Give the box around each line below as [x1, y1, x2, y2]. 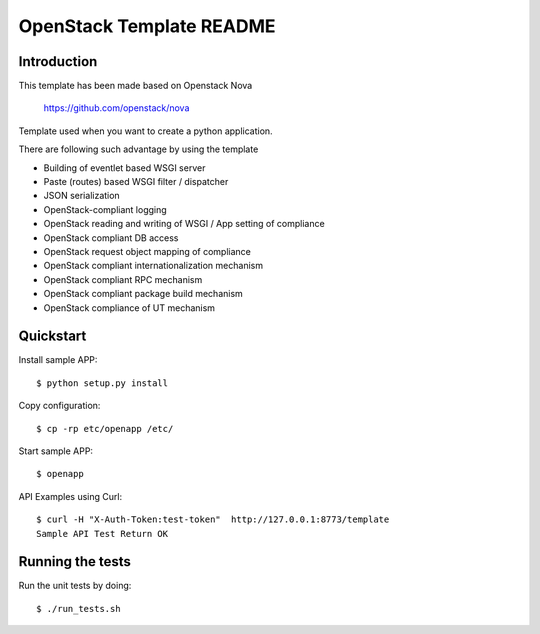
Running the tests [18, 553, 132, 570]
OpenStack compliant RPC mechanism [43, 273, 203, 285]
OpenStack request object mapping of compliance [43, 245, 252, 257]
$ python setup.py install [36, 377, 169, 389]
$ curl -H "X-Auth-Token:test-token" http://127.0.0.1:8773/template [36, 514, 390, 525]
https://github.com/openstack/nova [43, 102, 190, 114]
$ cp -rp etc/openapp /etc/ [36, 423, 174, 434]
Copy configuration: [18, 400, 101, 412]
